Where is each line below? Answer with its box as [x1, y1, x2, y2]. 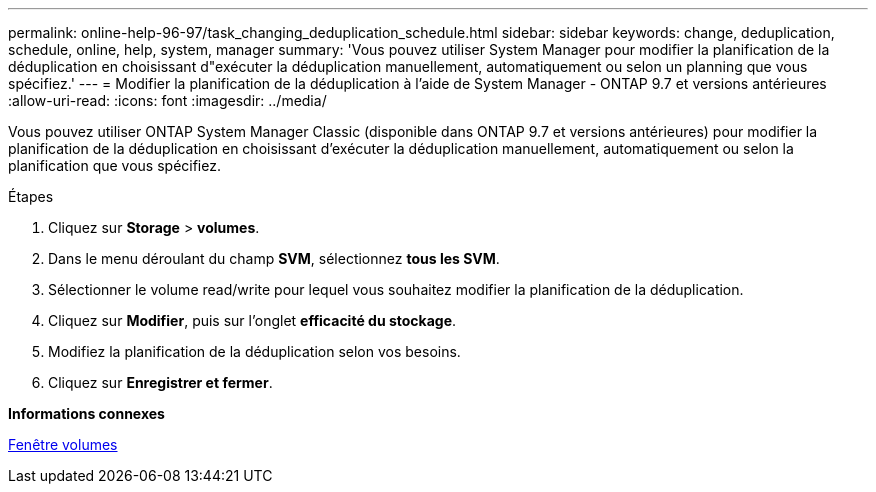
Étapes [8, 188, 54, 205]
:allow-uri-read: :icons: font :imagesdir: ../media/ [8, 92, 327, 109]
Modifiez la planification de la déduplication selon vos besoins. [48, 343, 461, 360]
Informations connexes [8, 405, 165, 422]
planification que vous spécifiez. [8, 157, 221, 174]
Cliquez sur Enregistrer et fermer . [48, 374, 273, 391]
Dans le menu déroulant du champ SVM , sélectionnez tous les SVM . [48, 250, 500, 267]
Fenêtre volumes [8, 436, 118, 453]
